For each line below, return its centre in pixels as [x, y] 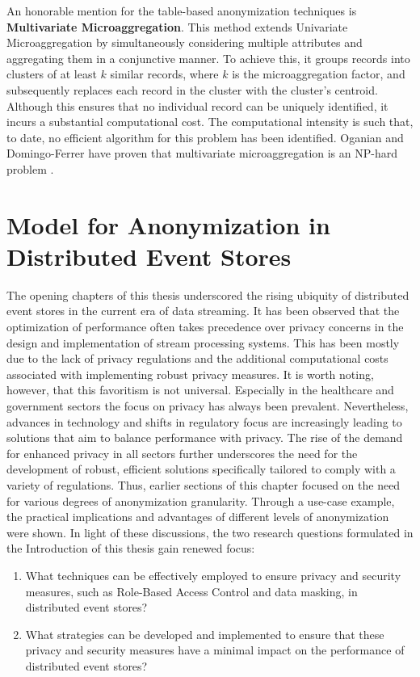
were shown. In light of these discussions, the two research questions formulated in [210, 532]
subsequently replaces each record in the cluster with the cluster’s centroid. [192, 89]
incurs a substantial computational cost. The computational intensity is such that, [210, 122]
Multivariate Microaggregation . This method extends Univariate [177, 26]
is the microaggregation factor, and [319, 74]
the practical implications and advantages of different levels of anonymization [198, 517]
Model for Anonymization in [168, 224]
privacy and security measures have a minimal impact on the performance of [215, 650]
